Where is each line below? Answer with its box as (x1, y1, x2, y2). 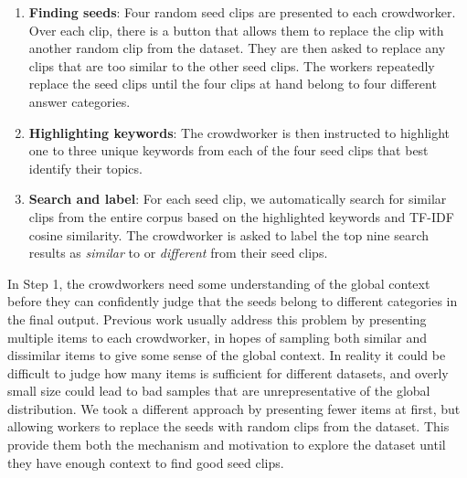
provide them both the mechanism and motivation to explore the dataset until (7, 435, 446, 454)
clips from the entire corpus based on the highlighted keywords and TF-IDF (28, 207, 454, 226)
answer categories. (28, 91, 131, 111)
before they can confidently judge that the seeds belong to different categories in (7, 292, 458, 311)
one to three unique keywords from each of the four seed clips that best (28, 141, 429, 160)
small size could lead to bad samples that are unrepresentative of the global (7, 381, 430, 400)
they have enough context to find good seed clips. (7, 452, 284, 472)
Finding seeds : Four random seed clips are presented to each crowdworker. (28, 3, 456, 21)
